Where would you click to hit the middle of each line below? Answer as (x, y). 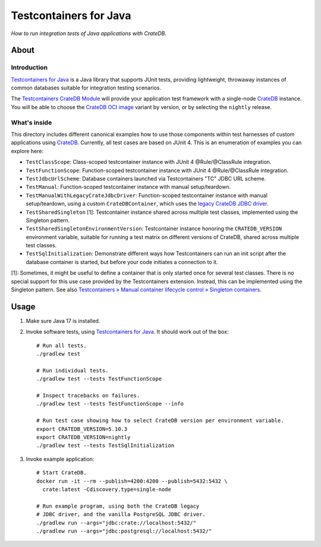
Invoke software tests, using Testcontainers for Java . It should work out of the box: (127, 332)
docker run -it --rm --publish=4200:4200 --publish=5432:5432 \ (132, 481)
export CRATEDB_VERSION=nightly (84, 437)
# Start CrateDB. (62, 473)
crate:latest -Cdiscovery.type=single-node (107, 489)
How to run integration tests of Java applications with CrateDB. (89, 33)
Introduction (29, 67)
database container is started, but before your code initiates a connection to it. (122, 262)
